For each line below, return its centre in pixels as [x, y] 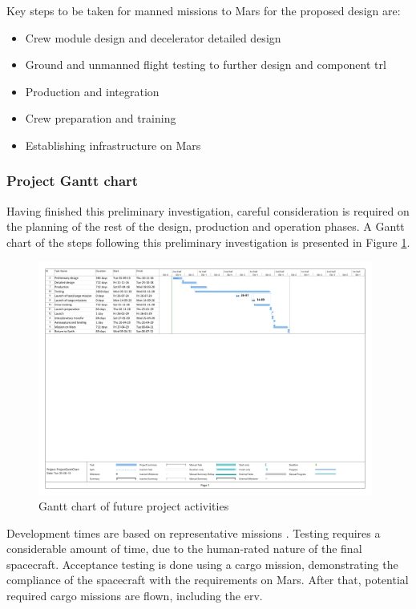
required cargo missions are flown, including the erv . [135, 596]
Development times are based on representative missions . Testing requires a [194, 532]
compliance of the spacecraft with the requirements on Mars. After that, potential [208, 580]
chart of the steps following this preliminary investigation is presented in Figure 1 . [208, 242]
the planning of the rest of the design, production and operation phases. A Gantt [206, 226]
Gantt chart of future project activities [134, 506]
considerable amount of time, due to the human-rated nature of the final [184, 549]
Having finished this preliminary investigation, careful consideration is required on [208, 210]
